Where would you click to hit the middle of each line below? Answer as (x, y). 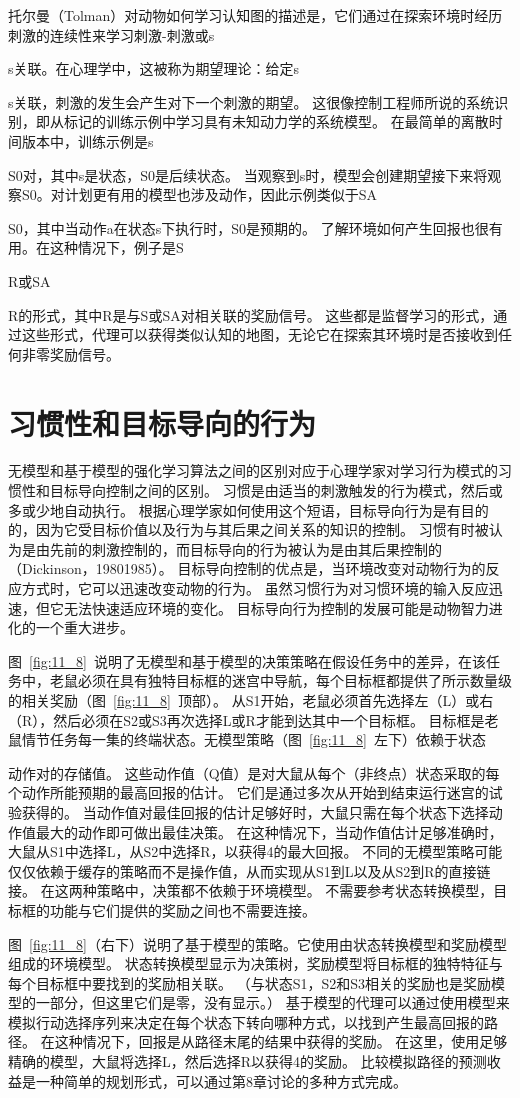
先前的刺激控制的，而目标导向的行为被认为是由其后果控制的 (245, 548)
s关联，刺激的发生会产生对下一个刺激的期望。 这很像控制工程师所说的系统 (251, 101)
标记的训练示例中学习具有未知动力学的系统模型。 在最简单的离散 (276, 121)
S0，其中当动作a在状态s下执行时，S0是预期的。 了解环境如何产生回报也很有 (255, 227)
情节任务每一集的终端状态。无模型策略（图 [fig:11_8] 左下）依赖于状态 (253, 739)
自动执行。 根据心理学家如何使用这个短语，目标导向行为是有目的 (276, 509)
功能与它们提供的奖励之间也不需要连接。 (182, 909)
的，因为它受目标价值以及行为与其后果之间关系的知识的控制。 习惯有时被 (248, 529)
